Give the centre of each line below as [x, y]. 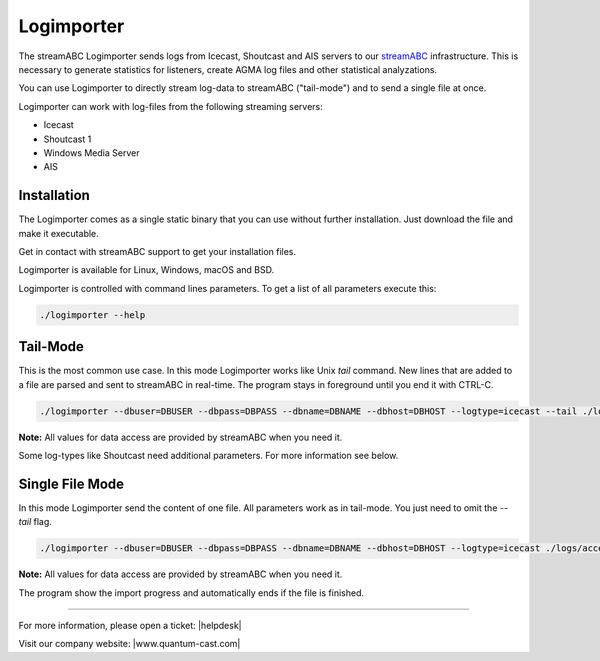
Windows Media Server [91, 152]
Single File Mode [71, 483]
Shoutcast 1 [67, 139]
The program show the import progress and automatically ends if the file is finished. [191, 592]
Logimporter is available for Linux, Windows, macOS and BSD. [146, 270]
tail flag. [35, 522]
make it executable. [58, 233]
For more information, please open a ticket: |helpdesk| [130, 626]
